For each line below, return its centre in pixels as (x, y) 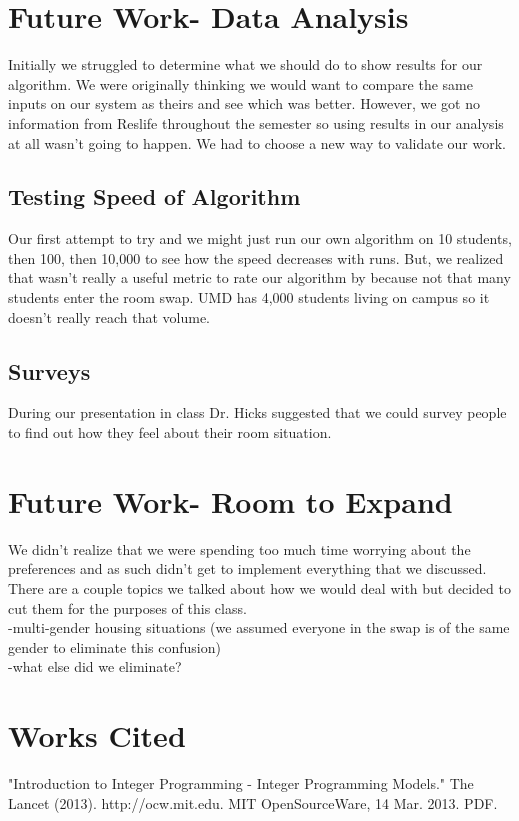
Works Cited (97, 735)
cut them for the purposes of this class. (127, 607)
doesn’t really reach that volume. (109, 316)
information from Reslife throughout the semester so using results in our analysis (256, 122)
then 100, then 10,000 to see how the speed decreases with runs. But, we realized (256, 257)
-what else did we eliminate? (95, 666)
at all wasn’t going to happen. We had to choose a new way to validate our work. (257, 142)
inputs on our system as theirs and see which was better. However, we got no (244, 103)
